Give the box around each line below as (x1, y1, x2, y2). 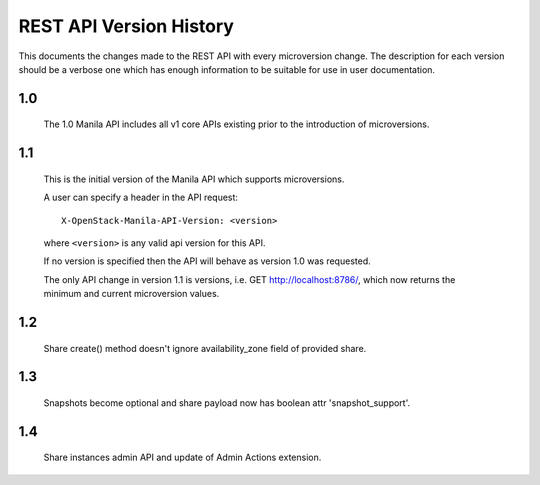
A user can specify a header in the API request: (43, 191, 239, 204)
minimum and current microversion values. (43, 288, 220, 300)
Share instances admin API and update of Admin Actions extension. (43, 451, 322, 464)
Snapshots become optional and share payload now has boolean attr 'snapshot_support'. (43, 396, 411, 409)
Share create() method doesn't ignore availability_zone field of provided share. (43, 342, 367, 354)
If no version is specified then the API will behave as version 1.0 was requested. (43, 255, 371, 267)
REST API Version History (18, 15, 235, 37)
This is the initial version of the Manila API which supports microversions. (43, 173, 345, 185)
